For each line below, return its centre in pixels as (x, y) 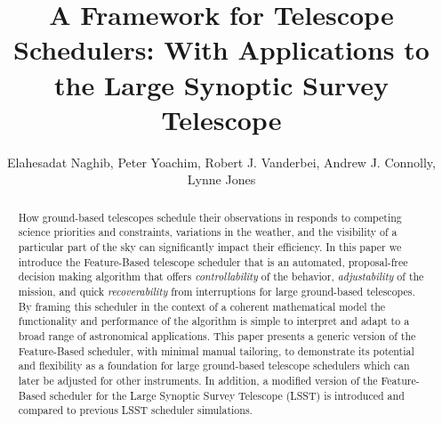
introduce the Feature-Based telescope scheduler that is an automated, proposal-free (213, 261)
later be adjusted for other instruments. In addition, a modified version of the (198, 380)
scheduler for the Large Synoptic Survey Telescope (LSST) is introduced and (227, 395)
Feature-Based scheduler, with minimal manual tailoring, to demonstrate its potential (216, 350)
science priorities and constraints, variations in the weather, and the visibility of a (208, 232)
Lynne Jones (221, 179)
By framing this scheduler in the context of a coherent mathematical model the (202, 306)
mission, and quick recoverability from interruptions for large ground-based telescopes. (217, 291)
